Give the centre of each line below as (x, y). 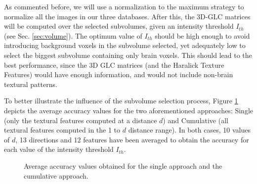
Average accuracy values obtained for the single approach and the (123, 165)
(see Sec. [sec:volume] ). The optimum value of (73, 35)
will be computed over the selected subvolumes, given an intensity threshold (119, 26)
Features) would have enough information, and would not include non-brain (119, 74)
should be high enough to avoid (202, 35)
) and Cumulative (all (195, 120)
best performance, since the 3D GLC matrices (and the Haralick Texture (114, 65)
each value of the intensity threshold (59, 149)
